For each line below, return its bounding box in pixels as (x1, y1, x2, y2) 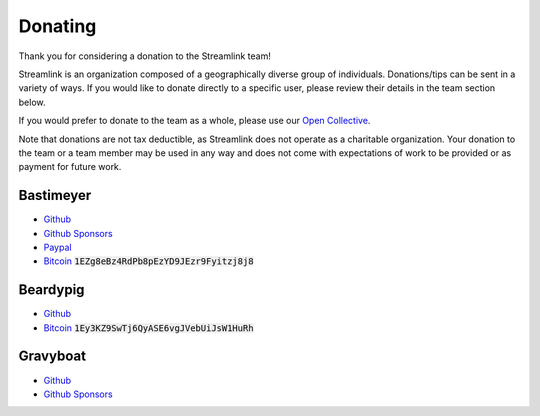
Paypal (43, 241, 72, 253)
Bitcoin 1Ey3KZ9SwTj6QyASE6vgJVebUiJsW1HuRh (43, 321, 254, 334)
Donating (18, 15, 97, 37)
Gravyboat (18, 348, 87, 365)
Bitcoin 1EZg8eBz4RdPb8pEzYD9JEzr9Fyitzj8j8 (43, 255, 254, 267)
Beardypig (18, 281, 85, 299)
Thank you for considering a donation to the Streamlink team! (18, 50, 272, 62)
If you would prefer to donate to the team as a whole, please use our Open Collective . (18, 115, 371, 127)
